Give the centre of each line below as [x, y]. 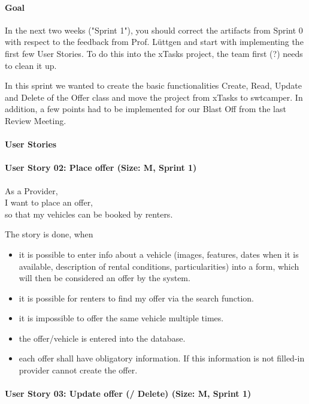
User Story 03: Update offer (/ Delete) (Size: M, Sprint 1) [128, 394]
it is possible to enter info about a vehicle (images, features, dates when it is [159, 254]
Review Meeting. [36, 120]
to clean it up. [31, 65]
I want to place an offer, [49, 202]
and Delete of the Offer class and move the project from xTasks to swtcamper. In [154, 97]
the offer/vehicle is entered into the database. [102, 338]
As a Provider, [31, 190]
